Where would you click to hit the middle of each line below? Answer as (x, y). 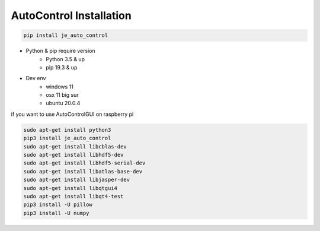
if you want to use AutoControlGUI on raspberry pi (72, 114)
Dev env (36, 78)
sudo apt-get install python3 (67, 130)
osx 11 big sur (63, 95)
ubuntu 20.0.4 (63, 103)
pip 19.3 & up (62, 67)
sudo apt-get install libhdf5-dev (73, 155)
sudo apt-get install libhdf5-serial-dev (84, 163)
